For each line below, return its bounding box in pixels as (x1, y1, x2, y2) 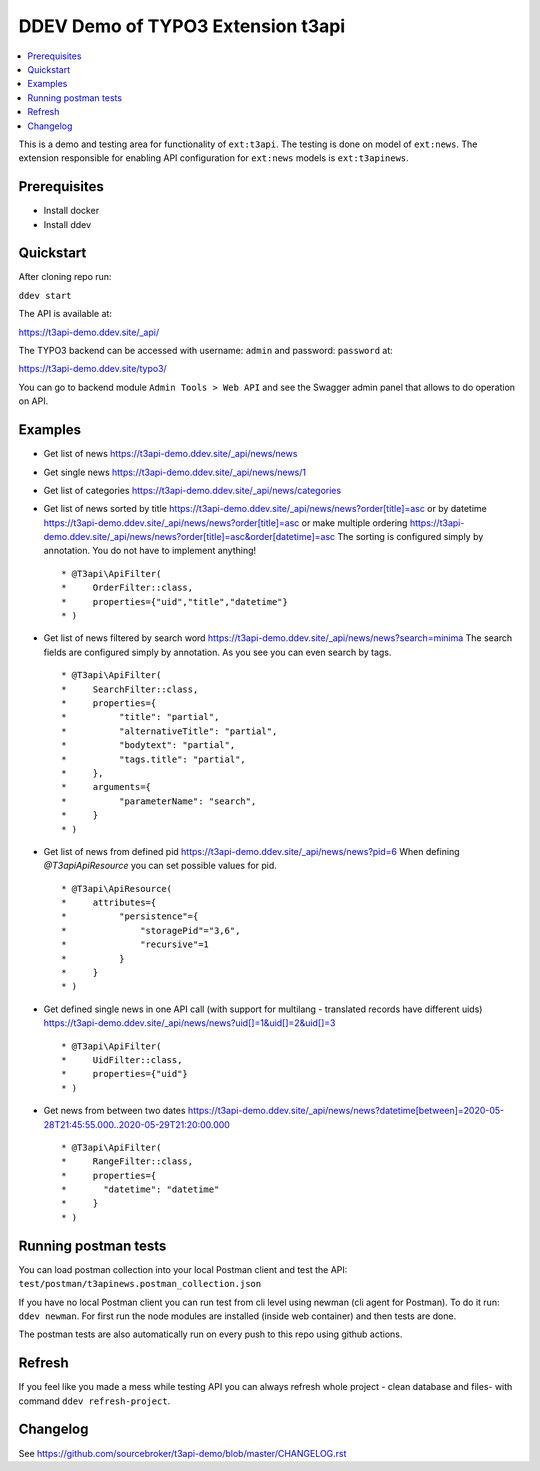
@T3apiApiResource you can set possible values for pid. (43, 860, 277, 872)
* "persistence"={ (61, 911, 199, 922)
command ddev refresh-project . (18, 1395, 171, 1407)
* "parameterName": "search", (61, 795, 257, 807)
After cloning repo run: (18, 271, 112, 283)
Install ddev (43, 218, 92, 230)
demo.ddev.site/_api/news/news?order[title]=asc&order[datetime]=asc (43, 531, 336, 543)
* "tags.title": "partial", (61, 753, 247, 765)
